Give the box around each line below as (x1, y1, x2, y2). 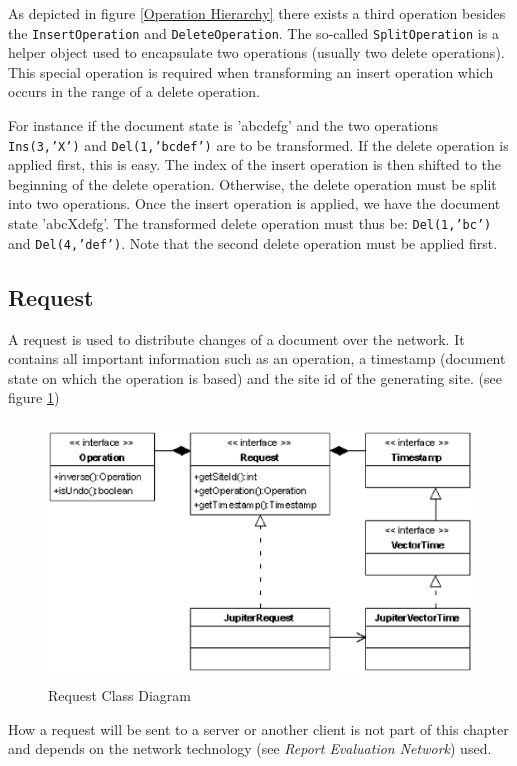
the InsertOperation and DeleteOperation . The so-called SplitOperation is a (8, 22, 499, 43)
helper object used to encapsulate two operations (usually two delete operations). (8, 42, 505, 63)
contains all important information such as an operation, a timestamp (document (8, 348, 506, 369)
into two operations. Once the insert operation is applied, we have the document (8, 193, 501, 214)
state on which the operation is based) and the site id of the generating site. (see (8, 367, 503, 388)
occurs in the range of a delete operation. (8, 81, 260, 102)
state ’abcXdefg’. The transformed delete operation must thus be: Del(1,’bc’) (8, 213, 492, 234)
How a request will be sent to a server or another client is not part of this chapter (8, 718, 509, 739)
